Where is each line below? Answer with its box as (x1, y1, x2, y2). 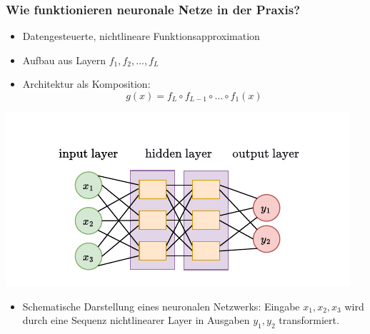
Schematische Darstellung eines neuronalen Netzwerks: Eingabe (22, 298, 300, 313)
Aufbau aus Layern (22, 52, 106, 67)
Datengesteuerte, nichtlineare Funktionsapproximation (22, 29, 260, 44)
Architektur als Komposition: (22, 76, 151, 91)
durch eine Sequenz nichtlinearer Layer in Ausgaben (22, 313, 250, 328)
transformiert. (279, 313, 339, 328)
